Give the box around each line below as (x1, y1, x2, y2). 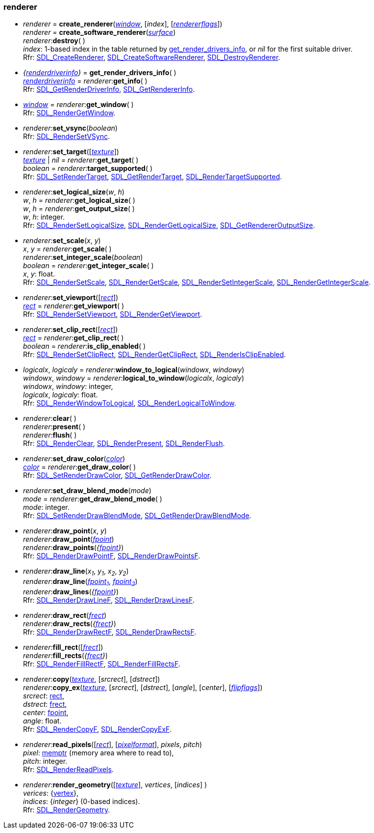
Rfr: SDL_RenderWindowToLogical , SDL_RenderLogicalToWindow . (23, 399, 236, 408)
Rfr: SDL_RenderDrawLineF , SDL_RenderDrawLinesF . (23, 595, 195, 604)
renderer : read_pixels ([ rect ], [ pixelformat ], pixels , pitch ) (23, 740, 202, 749)
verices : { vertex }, (23, 788, 79, 797)
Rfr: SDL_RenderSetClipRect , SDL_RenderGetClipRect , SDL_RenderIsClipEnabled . (23, 350, 286, 359)
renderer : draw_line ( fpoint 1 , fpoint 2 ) (23, 577, 138, 587)
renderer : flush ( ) (23, 431, 77, 440)
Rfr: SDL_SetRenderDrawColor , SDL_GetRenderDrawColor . (23, 471, 212, 480)
